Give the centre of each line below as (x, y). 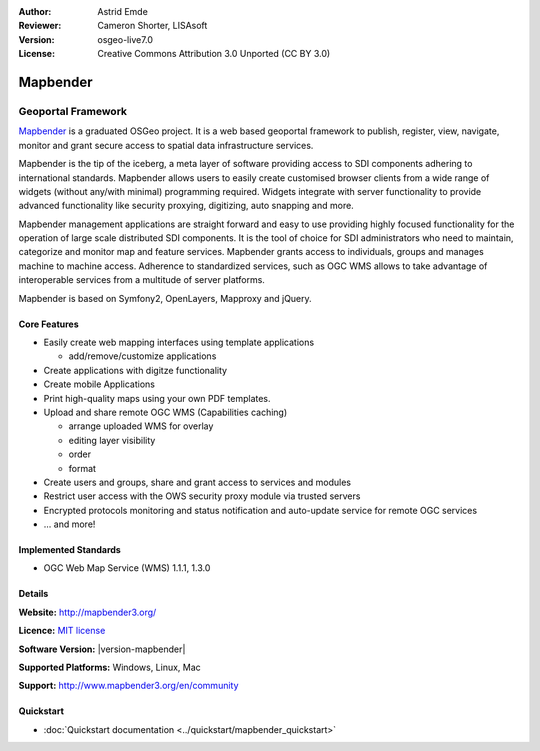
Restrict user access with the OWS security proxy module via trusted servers (202, 496)
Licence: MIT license (62, 631)
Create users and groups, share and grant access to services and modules (197, 482)
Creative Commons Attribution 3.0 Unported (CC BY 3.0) (214, 54)
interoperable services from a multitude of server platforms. (141, 280)
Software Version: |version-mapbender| (102, 649)
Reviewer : (40, 26)
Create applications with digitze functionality (135, 370)
